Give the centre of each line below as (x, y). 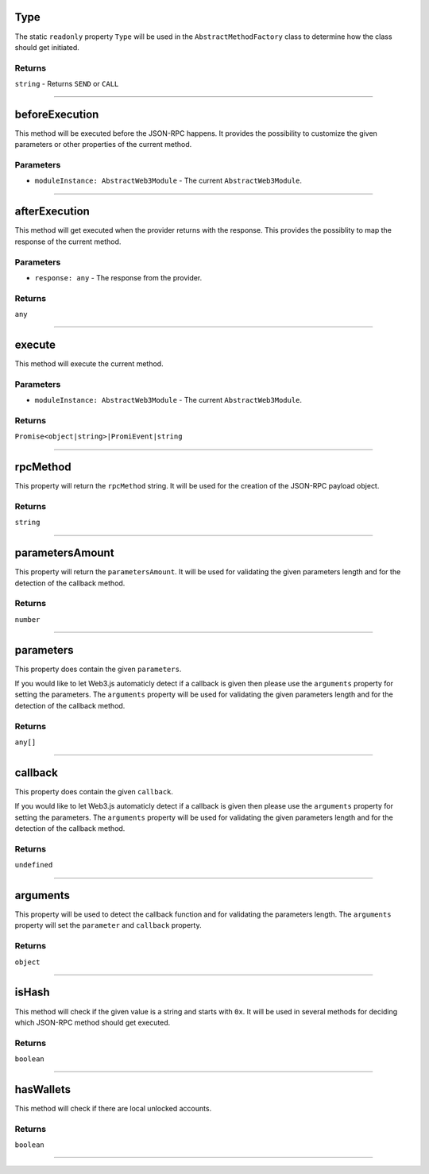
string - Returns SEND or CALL (67, 84)
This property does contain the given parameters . (98, 669)
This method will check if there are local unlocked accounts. (113, 1108)
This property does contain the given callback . (94, 791)
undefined (34, 865)
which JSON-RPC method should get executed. (93, 1022)
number (27, 619)
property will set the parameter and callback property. (108, 925)
